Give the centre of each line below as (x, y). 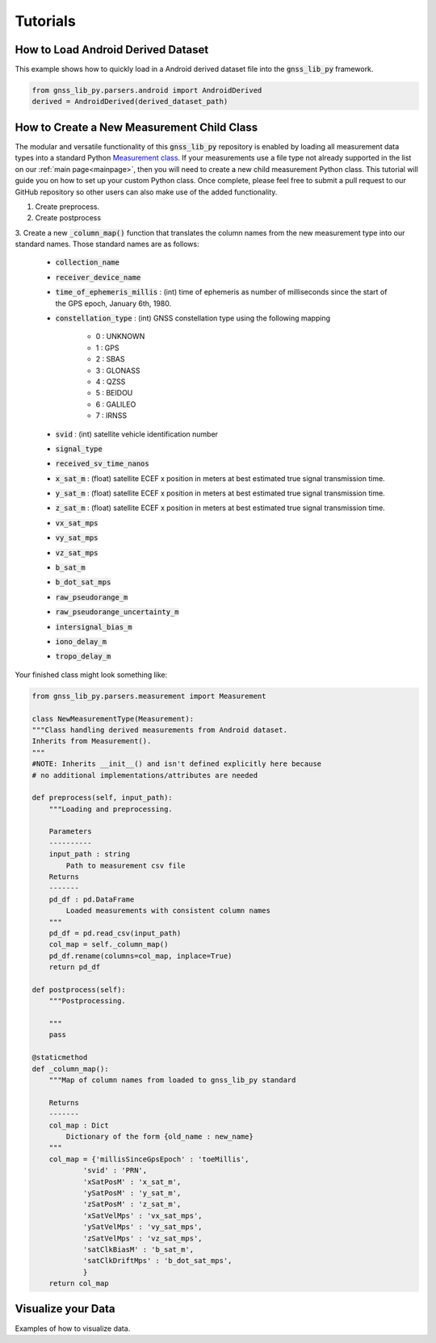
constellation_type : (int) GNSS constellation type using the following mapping (193, 318)
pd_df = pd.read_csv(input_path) (115, 933)
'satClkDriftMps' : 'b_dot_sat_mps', (157, 1261)
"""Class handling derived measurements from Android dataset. (160, 730)
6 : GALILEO (116, 404)
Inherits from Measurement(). (92, 741)
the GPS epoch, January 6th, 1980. (113, 303)
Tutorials (45, 21)
